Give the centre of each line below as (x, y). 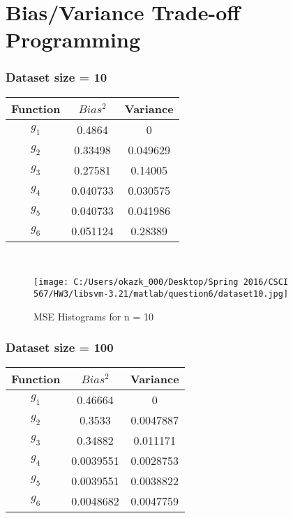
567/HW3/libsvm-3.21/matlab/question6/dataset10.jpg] (161, 294)
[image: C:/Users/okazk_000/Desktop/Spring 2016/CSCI (161, 282)
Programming (73, 39)
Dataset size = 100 (60, 347)
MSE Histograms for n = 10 (93, 316)
